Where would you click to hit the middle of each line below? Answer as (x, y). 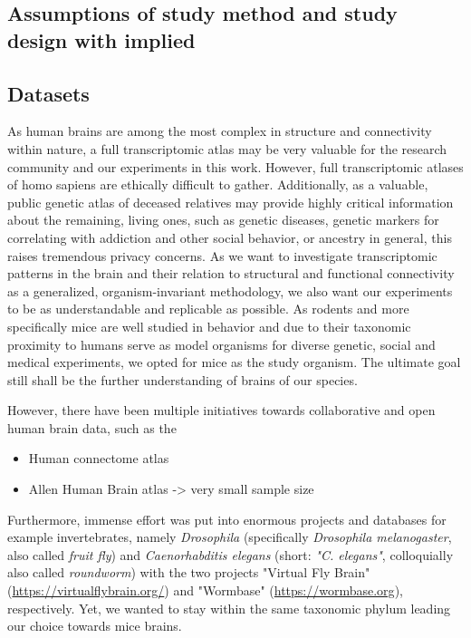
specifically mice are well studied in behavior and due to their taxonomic (209, 326)
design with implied (101, 39)
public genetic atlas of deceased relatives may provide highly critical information (231, 202)
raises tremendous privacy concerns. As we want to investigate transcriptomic (222, 255)
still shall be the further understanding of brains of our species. (183, 379)
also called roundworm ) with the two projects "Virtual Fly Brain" (189, 572)
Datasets (48, 93)
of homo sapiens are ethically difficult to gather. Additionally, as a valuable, (218, 184)
